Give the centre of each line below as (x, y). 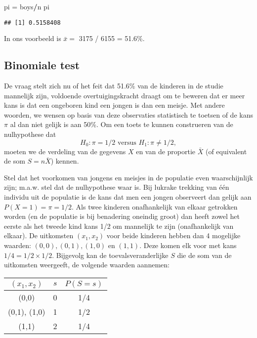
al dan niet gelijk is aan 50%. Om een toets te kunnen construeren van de (122, 124)
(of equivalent (226, 151)
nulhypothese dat (30, 134)
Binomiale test (42, 65)
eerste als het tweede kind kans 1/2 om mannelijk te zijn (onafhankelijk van (119, 226)
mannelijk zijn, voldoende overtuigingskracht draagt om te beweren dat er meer (125, 95)
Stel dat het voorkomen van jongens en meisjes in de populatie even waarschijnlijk (128, 177)
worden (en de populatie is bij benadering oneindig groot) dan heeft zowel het (122, 216)
